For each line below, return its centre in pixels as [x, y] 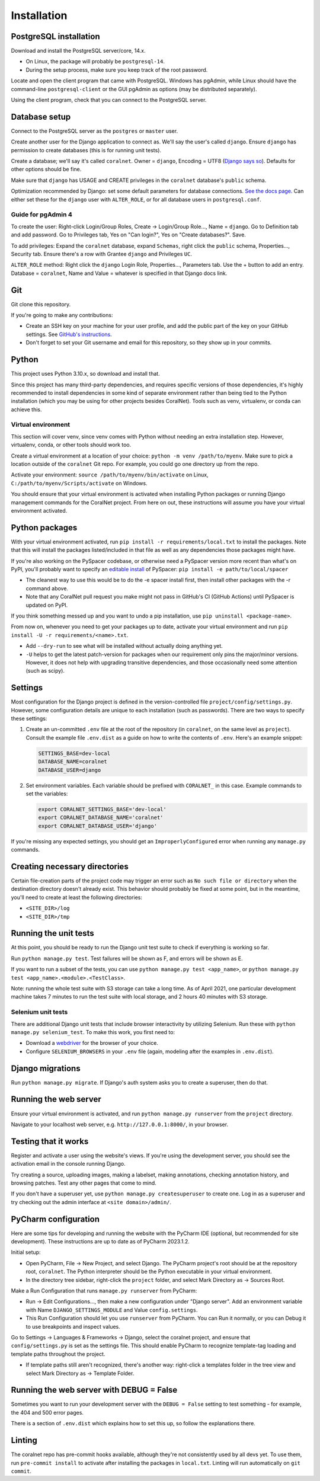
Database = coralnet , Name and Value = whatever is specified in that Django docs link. [119, 273]
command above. [47, 588]
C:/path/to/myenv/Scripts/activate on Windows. [79, 483]
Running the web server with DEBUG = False [94, 1390]
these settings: [29, 719]
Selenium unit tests [39, 1012]
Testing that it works [50, 1141]
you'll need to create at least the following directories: [76, 897]
